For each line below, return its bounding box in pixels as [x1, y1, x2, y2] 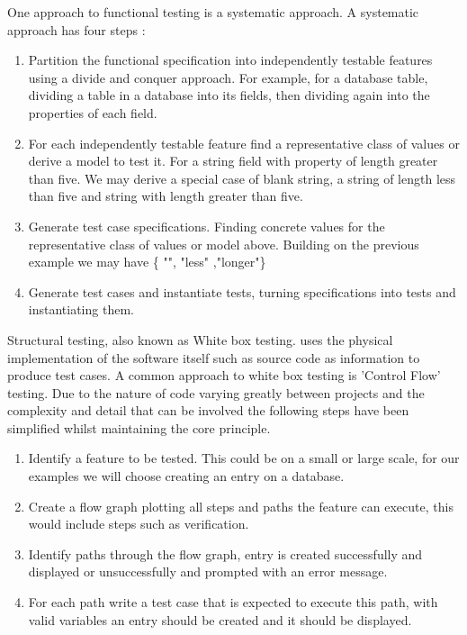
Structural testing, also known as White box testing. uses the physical [7, 330, 393, 349]
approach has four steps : [7, 20, 146, 39]
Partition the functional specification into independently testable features [28, 50, 433, 69]
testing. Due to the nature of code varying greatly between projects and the [7, 383, 425, 402]
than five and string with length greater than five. [28, 186, 303, 205]
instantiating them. [28, 300, 134, 319]
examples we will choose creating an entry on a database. [28, 467, 345, 485]
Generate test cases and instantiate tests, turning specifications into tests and [28, 282, 456, 301]
